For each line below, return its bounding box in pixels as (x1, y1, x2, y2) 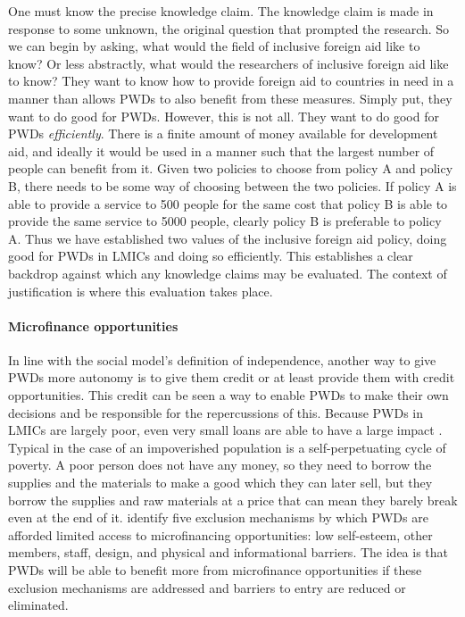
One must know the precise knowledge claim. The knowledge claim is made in (8, 2, 434, 20)
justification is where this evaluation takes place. (8, 281, 273, 300)
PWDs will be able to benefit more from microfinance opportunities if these (8, 561, 422, 579)
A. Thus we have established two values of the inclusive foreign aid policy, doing (8, 229, 447, 247)
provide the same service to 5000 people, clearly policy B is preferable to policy (8, 212, 442, 230)
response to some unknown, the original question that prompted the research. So (8, 19, 450, 38)
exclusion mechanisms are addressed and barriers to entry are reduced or (8, 578, 406, 596)
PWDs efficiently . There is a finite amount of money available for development (8, 124, 438, 143)
